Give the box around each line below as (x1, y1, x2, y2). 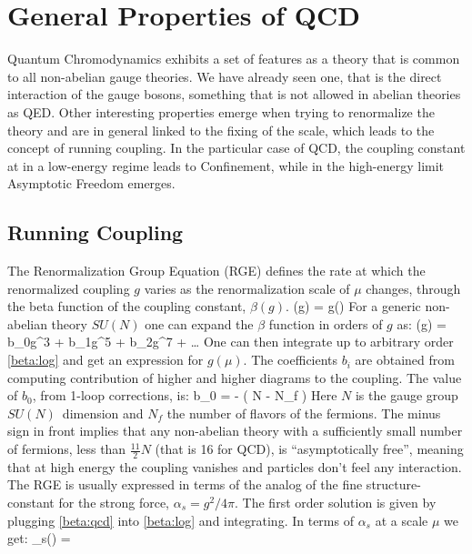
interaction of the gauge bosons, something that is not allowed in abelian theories (7, 85, 461, 104)
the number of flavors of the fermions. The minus (166, 403, 441, 422)
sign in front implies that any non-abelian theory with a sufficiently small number (7, 421, 463, 440)
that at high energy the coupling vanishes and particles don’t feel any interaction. (7, 457, 462, 476)
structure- (366, 475, 421, 494)
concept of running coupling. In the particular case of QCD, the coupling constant (7, 138, 466, 157)
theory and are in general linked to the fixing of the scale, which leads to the (7, 120, 435, 139)
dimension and (62, 403, 144, 422)
